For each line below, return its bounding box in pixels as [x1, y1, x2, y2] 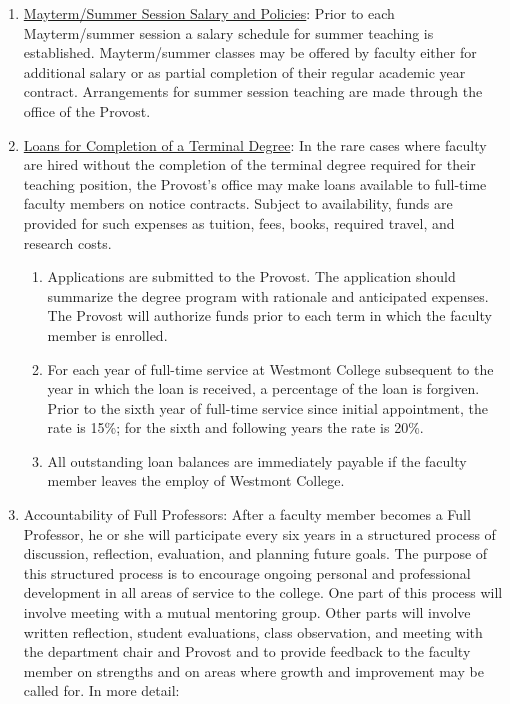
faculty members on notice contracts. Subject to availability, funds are [23, 193, 453, 214]
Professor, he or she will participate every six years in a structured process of [23, 523, 496, 544]
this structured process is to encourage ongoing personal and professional [23, 562, 471, 583]
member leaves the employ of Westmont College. [47, 470, 345, 491]
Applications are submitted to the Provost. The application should [47, 266, 456, 287]
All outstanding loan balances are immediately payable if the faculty [47, 450, 467, 471]
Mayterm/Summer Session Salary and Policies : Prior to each [23, 3, 395, 23]
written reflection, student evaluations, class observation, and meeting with [23, 621, 483, 642]
